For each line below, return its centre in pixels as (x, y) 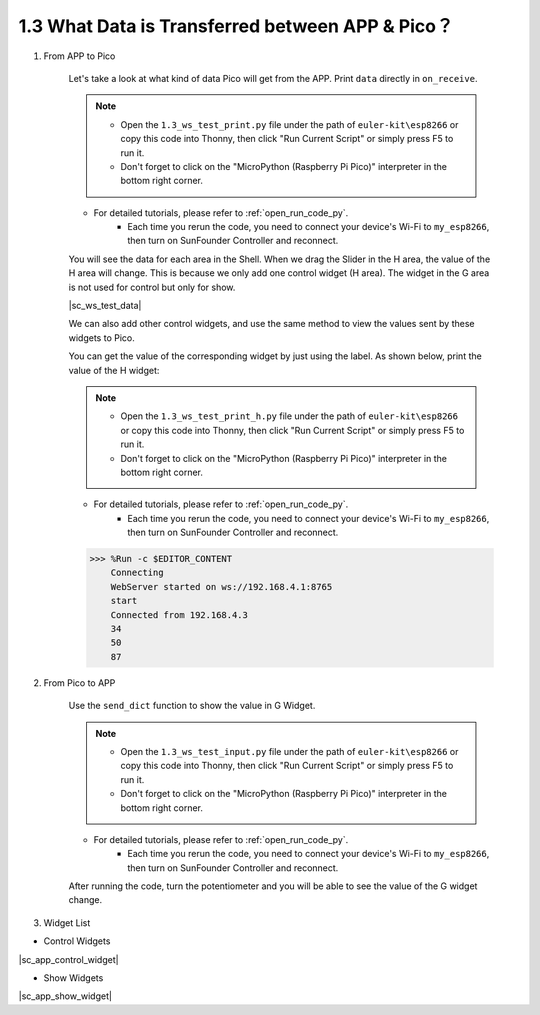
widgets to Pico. (101, 337)
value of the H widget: (114, 370)
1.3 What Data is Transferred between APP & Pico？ (236, 26)
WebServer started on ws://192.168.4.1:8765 (221, 586)
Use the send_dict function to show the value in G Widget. (192, 706)
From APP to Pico (79, 56)
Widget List (67, 922)
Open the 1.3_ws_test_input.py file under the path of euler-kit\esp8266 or (289, 751)
